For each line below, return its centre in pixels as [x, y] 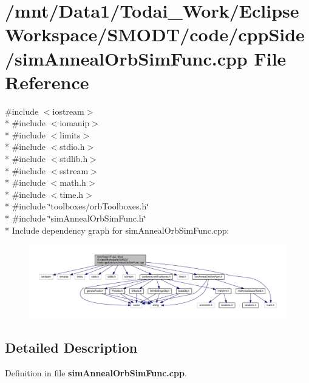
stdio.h [72, 147]
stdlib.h [74, 159]
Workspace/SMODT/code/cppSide [155, 34]
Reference [47, 82]
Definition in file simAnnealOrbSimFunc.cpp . [96, 372]
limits [70, 134]
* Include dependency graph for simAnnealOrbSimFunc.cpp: [117, 230]
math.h [73, 182]
